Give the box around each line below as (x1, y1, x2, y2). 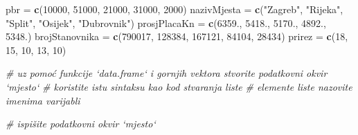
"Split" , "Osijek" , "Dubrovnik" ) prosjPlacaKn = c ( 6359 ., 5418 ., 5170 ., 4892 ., (6, 15, 326, 30)
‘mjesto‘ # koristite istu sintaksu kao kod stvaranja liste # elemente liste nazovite (6, 79, 352, 93)
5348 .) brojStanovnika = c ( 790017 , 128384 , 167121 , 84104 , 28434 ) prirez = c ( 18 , (6, 29, 348, 44)
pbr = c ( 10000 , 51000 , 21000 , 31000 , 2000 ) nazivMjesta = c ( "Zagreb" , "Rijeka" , (6, 2, 343, 16)
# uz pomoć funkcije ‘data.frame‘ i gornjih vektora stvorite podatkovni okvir (6, 66, 328, 80)
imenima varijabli (6, 93, 80, 107)
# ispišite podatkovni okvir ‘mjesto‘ (6, 116, 156, 131)
